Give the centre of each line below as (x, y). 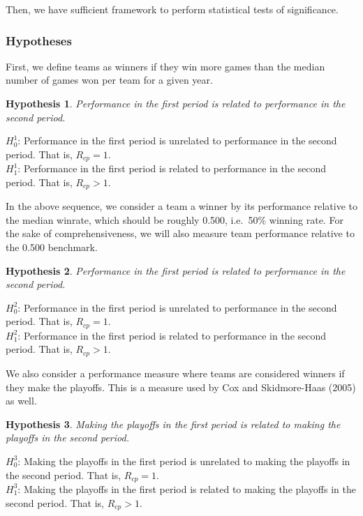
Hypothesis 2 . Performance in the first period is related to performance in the (176, 270)
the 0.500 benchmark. (52, 247)
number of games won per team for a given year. (109, 80)
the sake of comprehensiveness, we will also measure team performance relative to (180, 233)
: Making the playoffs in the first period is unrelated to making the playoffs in (184, 461)
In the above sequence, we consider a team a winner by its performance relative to (181, 206)
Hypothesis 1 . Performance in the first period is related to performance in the (176, 103)
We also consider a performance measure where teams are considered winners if (175, 373)
